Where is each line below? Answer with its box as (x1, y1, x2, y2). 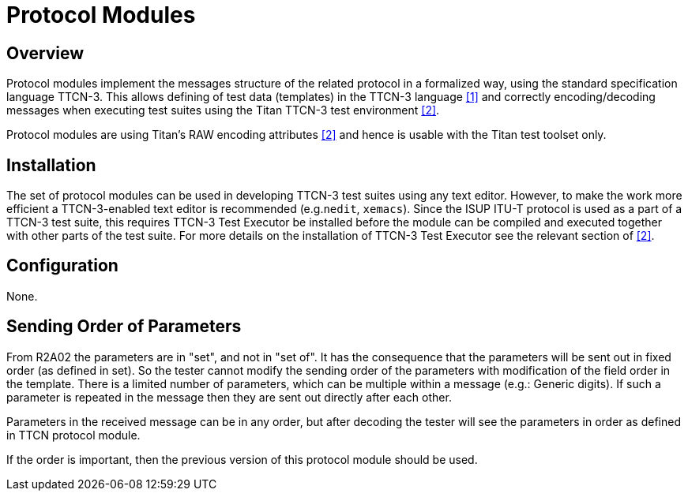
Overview (6, 43, 85, 63)
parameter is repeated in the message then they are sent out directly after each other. (6, 390, 452, 404)
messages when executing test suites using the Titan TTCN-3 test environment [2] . (6, 103, 440, 118)
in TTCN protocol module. (6, 428, 141, 442)
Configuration (6, 256, 118, 276)
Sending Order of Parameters (6, 316, 242, 337)
